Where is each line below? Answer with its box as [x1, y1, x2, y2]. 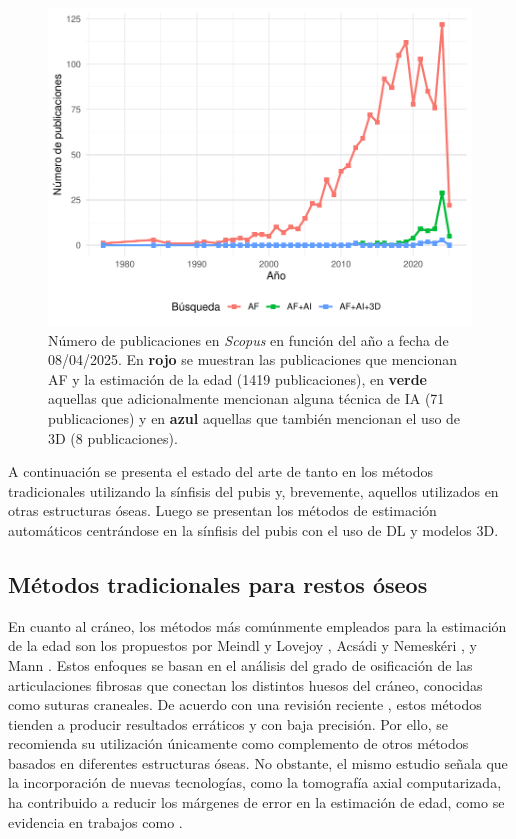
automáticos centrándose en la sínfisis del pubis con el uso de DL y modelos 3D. [8, 519, 499, 540]
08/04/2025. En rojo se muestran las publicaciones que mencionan [48, 349, 457, 370]
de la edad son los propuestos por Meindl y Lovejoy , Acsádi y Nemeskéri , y [8, 635, 477, 656]
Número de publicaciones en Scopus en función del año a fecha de [48, 329, 449, 350]
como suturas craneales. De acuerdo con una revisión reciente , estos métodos [8, 694, 482, 715]
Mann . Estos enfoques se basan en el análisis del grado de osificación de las [8, 654, 473, 675]
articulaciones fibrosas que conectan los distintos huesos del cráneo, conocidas [8, 674, 483, 695]
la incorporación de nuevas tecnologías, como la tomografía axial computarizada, [8, 772, 502, 793]
